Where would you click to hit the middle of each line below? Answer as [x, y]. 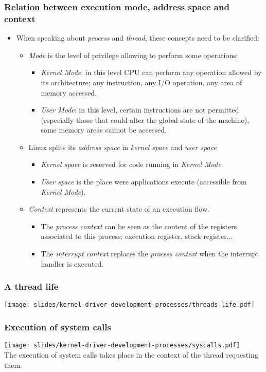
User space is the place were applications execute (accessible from [144, 182]
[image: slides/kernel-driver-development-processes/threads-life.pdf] [129, 305]
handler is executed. [72, 263]
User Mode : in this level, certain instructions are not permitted [140, 110]
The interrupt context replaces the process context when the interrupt [150, 254]
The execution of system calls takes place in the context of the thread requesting [131, 354]
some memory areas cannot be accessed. [104, 130]
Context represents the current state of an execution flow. [119, 209]
